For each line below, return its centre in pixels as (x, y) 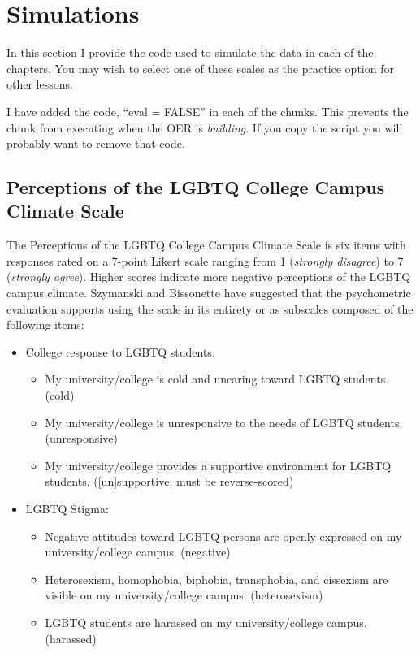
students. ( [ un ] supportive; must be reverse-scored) (169, 481)
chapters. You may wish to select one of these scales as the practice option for (200, 68)
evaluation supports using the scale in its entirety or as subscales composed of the (210, 308)
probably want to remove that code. (96, 143)
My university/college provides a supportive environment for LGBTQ (218, 465)
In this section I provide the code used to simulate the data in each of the (190, 52)
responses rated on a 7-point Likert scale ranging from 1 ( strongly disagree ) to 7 (205, 260)
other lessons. (40, 84)
